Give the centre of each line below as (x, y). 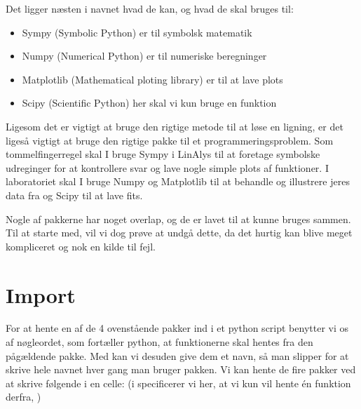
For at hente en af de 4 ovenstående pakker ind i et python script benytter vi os (177, 328)
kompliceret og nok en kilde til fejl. (81, 246)
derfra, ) (23, 397)
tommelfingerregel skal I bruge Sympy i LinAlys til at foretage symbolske (163, 154)
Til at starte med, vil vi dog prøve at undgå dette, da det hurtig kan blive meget (179, 233)
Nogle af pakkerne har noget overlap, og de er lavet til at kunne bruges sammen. (178, 219)
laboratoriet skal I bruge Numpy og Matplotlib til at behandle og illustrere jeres (178, 181)
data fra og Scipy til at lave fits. (74, 195)
